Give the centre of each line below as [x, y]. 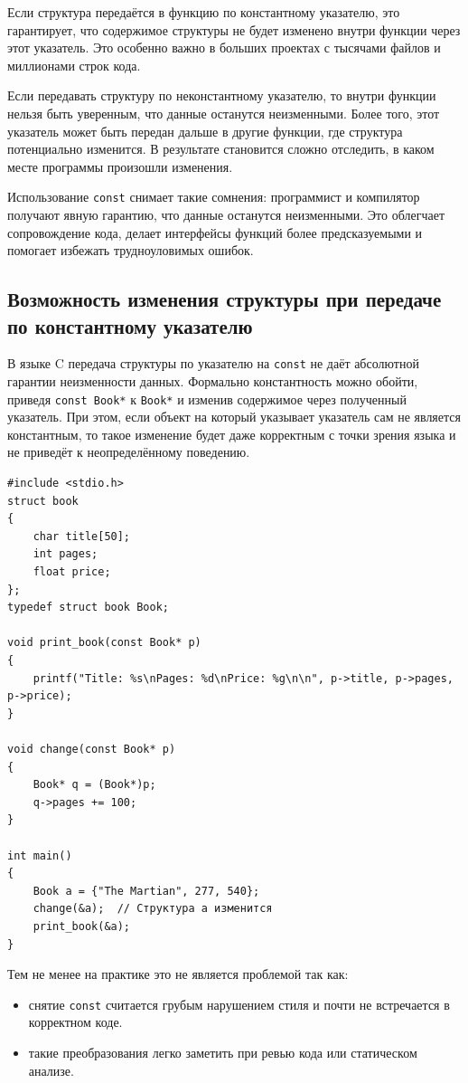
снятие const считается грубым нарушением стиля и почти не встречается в [239, 1004]
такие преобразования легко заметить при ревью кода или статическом [223, 1052]
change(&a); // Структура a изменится [153, 909]
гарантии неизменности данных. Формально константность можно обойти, [213, 381]
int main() [40, 855]
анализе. [51, 1070]
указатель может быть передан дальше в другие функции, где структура [205, 131]
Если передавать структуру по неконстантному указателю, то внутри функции [222, 95]
